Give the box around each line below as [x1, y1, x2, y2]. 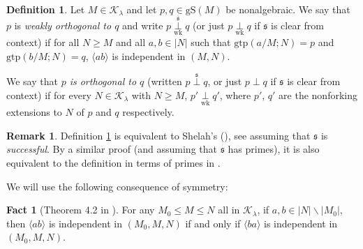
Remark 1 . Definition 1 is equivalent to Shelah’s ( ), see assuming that [6, 128, 311, 142]
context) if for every [6, 88, 91, 103]
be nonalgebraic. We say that [225, 2, 350, 16]
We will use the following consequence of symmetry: [6, 179, 228, 193]
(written [147, 74, 182, 89]
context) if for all [6, 35, 80, 50]
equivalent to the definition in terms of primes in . [6, 156, 221, 170]
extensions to [6, 105, 62, 119]
